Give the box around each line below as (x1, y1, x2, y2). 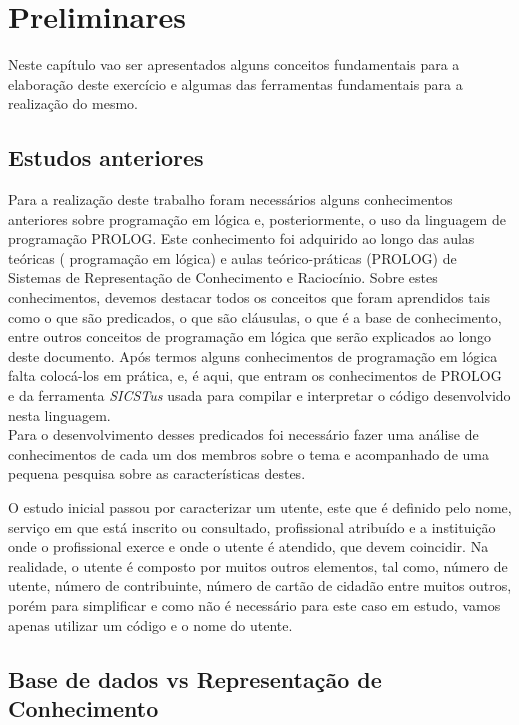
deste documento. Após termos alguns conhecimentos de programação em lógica (8, 345, 498, 366)
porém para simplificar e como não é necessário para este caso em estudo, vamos (8, 594, 501, 615)
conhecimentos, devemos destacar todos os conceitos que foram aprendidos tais (8, 287, 491, 308)
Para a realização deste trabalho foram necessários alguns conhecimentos (8, 189, 453, 210)
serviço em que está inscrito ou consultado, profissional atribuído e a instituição (8, 516, 496, 537)
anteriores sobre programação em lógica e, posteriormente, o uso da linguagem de (8, 208, 506, 229)
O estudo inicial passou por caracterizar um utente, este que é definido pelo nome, (8, 497, 512, 518)
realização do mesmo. (8, 93, 138, 114)
